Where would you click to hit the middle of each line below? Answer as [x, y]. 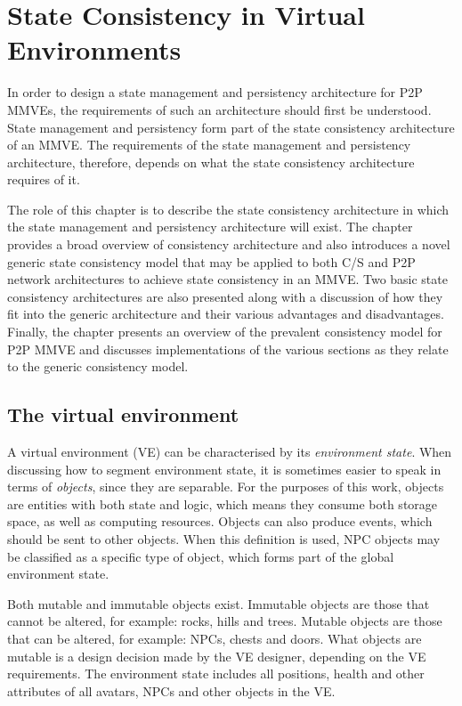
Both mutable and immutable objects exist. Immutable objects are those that [219, 603]
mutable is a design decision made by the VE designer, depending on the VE [217, 656]
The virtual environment [123, 414]
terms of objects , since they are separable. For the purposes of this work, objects [226, 487]
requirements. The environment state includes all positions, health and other [216, 674]
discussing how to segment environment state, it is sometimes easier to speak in [224, 469]
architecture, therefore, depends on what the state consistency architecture [211, 162]
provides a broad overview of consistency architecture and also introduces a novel [229, 244]
